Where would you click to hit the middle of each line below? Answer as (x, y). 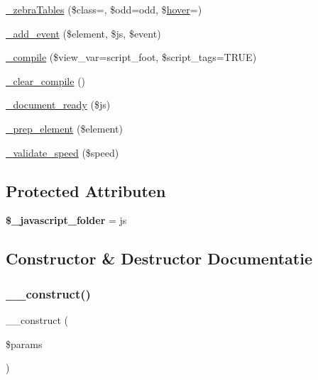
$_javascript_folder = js (66, 220)
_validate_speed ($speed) (62, 152)
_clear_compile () (46, 80)
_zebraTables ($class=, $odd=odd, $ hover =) (104, 9)
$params (24, 343)
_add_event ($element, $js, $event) (83, 33)
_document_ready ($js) (58, 105)
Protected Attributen (86, 190)
